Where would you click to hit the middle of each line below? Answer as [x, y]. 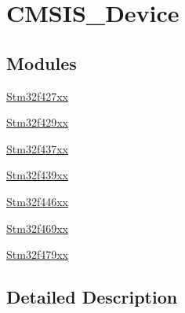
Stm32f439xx [37, 175]
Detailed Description [92, 297]
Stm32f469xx [37, 228]
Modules [42, 63]
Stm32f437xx [37, 148]
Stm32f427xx [37, 96]
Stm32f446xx [37, 201]
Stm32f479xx [37, 254]
